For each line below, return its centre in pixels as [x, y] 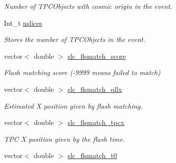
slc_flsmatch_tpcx [96, 122]
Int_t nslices [23, 22]
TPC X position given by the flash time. [64, 139]
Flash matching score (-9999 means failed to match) [82, 72]
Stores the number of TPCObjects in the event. [75, 39]
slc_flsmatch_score [97, 56]
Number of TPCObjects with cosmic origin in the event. [88, 6]
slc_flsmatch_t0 [92, 155]
